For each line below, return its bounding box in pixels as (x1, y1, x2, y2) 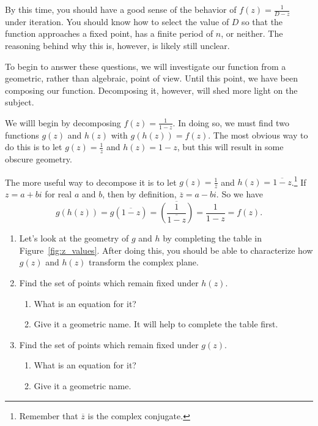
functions (5, 128, 39, 141)
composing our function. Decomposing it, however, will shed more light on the (5, 83, 298, 96)
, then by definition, (102, 188, 177, 200)
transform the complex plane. (89, 256, 199, 268)
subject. (5, 96, 34, 108)
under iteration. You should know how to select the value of (5, 15, 229, 28)
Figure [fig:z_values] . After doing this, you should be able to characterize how (19, 243, 313, 256)
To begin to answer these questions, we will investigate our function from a (5, 59, 286, 72)
